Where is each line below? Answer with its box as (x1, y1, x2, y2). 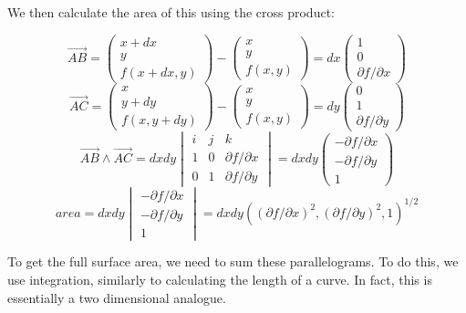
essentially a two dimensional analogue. (7, 287, 226, 307)
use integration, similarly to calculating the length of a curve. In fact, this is (7, 270, 432, 289)
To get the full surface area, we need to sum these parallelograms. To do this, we (7, 252, 459, 271)
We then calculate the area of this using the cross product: (7, 3, 335, 21)
